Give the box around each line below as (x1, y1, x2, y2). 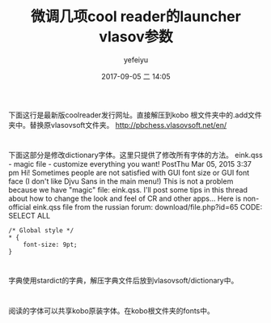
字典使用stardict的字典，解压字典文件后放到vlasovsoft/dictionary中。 (8, 276, 239, 286)
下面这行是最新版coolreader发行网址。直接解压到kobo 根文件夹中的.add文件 (8, 110, 263, 120)
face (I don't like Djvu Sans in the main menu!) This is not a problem (8, 176, 234, 186)
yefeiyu (123, 54, 149, 65)
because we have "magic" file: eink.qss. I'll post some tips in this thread (8, 185, 248, 195)
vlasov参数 (99, 28, 173, 46)
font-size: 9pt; (23, 240, 78, 249)
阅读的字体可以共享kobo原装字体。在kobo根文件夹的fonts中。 (8, 305, 214, 316)
